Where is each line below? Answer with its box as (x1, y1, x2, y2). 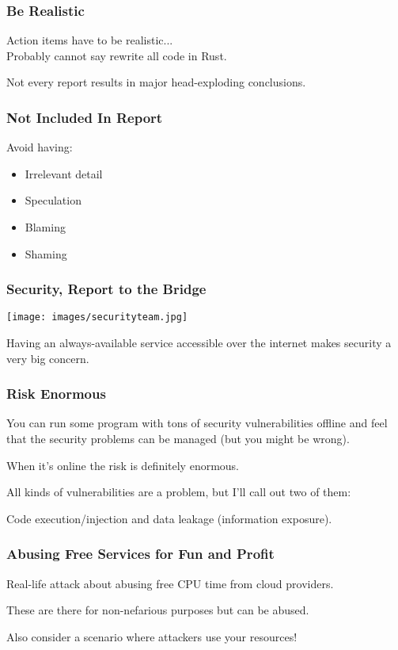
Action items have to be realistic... (6, 32, 173, 48)
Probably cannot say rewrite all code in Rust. (6, 47, 227, 63)
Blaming (25, 219, 66, 235)
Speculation (25, 192, 81, 208)
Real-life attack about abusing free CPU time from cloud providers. (6, 575, 334, 591)
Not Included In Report (6, 107, 163, 127)
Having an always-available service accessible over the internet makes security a (6, 335, 392, 351)
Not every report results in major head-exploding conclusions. (6, 74, 306, 90)
